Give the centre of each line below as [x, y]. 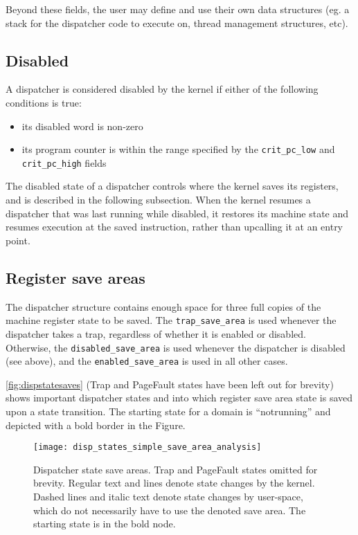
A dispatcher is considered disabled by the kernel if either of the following [162, 89]
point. [18, 240]
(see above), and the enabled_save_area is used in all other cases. [147, 361]
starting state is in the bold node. [105, 524]
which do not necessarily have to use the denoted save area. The [170, 510]
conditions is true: [44, 102]
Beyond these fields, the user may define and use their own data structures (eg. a [178, 9]
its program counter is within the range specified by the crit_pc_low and [178, 149]
